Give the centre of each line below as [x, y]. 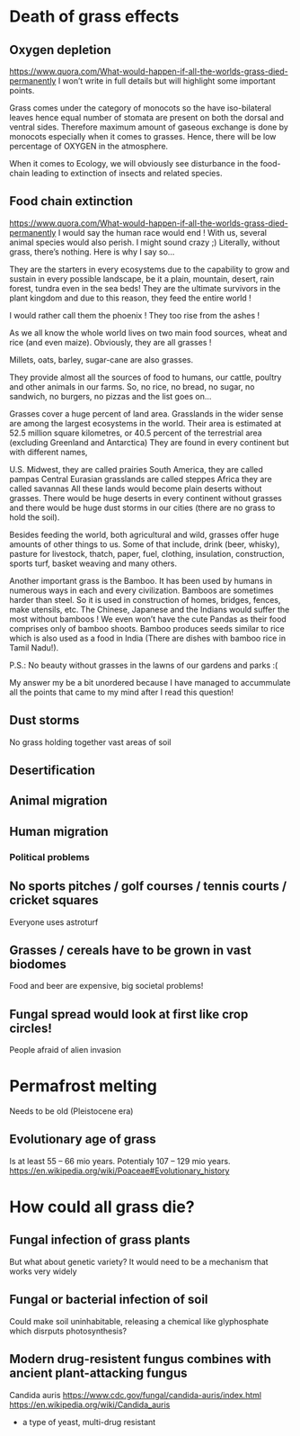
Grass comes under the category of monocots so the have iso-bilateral [141, 108]
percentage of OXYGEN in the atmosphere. [89, 146]
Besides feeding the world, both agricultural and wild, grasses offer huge [145, 534]
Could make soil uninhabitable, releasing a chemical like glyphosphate [139, 1321]
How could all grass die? [102, 1207]
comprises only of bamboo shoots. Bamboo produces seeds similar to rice [147, 628]
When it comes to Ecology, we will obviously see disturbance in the [134, 163]
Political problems [49, 857]
